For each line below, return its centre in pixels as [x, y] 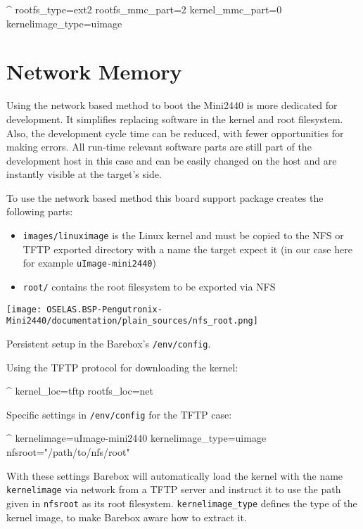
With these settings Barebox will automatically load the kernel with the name [175, 475]
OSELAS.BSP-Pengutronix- [104, 309]
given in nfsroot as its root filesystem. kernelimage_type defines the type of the [182, 503]
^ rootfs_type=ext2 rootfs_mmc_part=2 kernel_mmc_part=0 [144, 9]
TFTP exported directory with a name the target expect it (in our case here [187, 249]
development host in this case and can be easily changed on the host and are [172, 160]
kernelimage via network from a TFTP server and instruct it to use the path [174, 489]
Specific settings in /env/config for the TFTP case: [119, 414]
